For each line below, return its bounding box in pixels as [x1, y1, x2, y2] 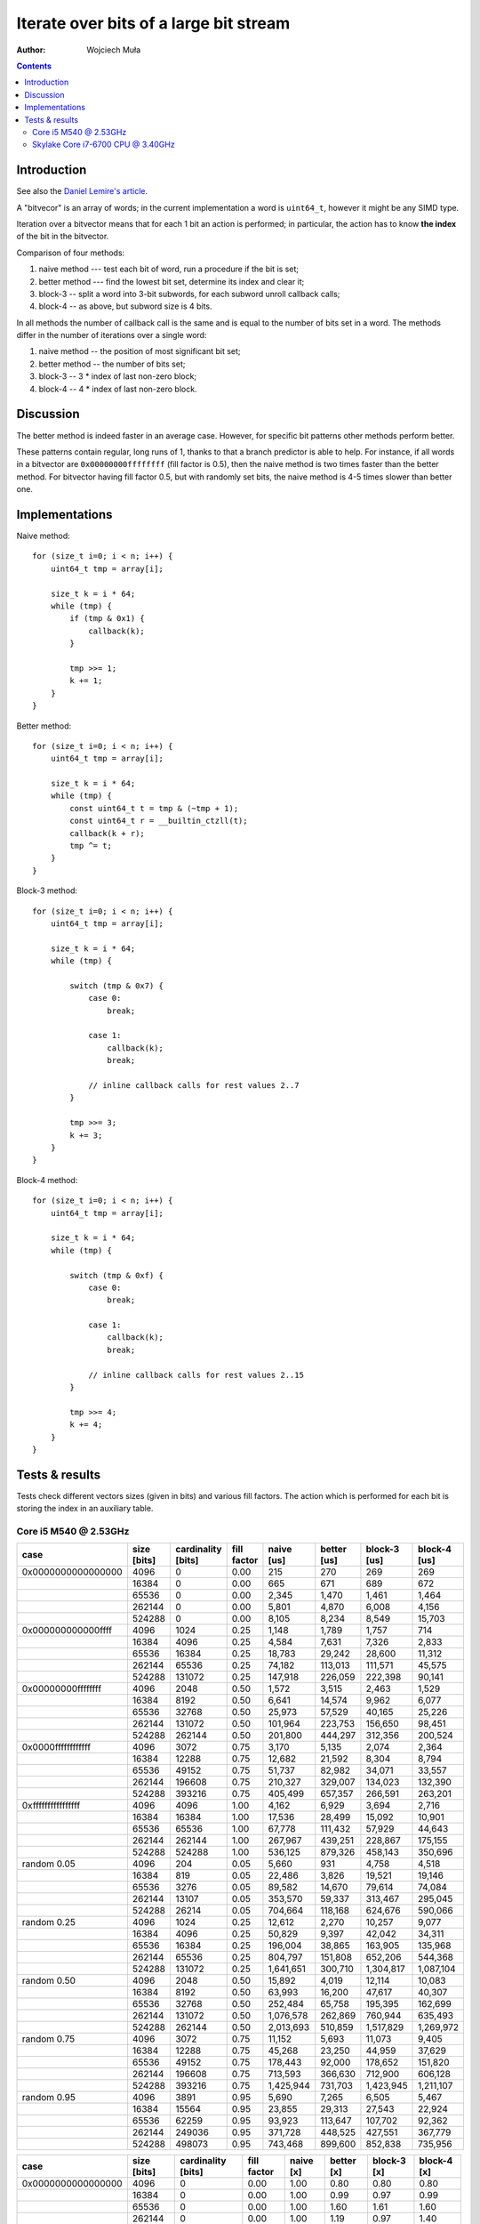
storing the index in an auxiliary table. [16, 1503, 154, 1514]
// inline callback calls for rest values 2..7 [88, 1081, 300, 1091]
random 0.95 [21, 2091, 76, 2104]
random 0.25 [21, 1916, 76, 1929]
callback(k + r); [69, 828, 146, 838]
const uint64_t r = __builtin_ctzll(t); [69, 816, 248, 826]
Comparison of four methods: [16, 247, 125, 258]
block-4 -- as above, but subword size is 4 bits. [38, 301, 212, 311]
